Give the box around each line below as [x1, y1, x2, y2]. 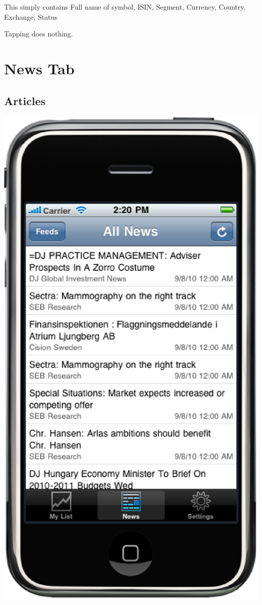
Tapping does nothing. [4, 28, 74, 39]
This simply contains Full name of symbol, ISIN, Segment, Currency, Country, [4, 2, 246, 12]
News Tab [4, 58, 75, 78]
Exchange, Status [4, 11, 58, 22]
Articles [4, 92, 46, 108]
